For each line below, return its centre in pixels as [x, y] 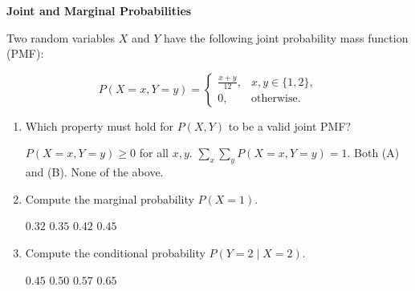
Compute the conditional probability [115, 252]
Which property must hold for [99, 125]
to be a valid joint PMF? [290, 125]
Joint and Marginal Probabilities [99, 10]
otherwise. [276, 99]
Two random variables [61, 37]
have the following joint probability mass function [286, 37]
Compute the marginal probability [110, 198]
